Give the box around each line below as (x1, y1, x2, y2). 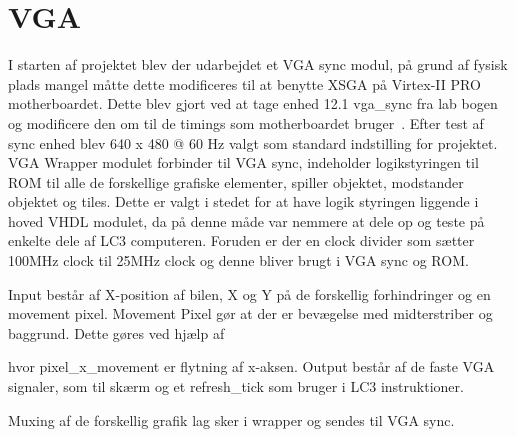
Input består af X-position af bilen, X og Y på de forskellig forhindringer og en (8, 283, 491, 304)
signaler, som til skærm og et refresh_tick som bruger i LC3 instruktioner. (8, 376, 464, 397)
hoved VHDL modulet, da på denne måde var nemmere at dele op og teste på (8, 210, 485, 231)
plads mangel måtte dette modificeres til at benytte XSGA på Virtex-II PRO (8, 73, 481, 94)
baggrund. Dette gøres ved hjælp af (8, 322, 225, 343)
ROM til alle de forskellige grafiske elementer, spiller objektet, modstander (8, 171, 464, 192)
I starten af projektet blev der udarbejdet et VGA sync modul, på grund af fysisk (8, 54, 508, 75)
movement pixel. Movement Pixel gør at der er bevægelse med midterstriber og (8, 303, 493, 324)
